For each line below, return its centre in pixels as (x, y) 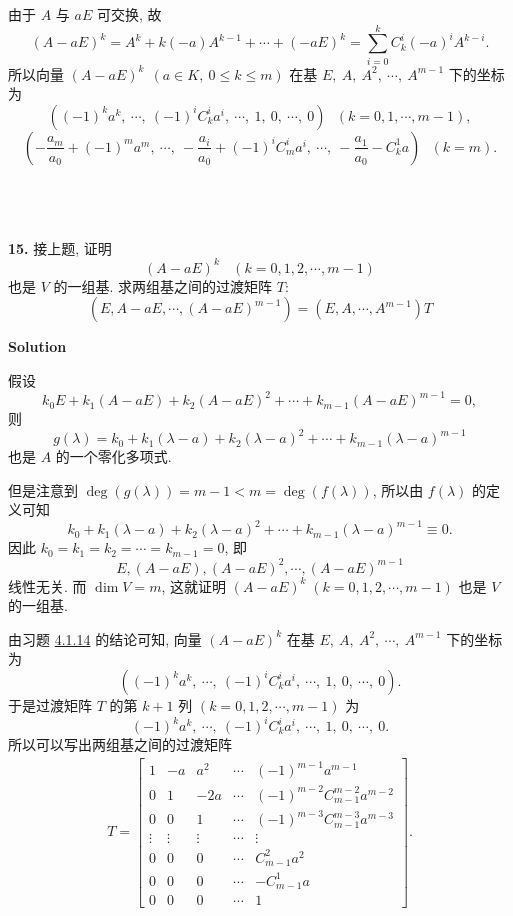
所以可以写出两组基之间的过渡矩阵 (120, 744)
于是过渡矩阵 (50, 704)
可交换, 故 (129, 14)
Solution (37, 346)
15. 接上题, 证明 (60, 247)
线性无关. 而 (47, 585)
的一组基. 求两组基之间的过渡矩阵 (163, 285)
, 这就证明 (193, 585)
